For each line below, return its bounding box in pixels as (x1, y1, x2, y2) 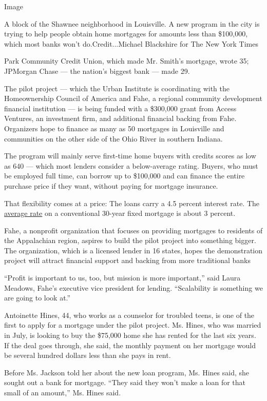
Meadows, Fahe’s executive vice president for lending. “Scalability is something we (4, 282, 263, 293)
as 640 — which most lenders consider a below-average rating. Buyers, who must (4, 160, 258, 171)
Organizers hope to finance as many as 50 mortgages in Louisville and (4, 123, 224, 133)
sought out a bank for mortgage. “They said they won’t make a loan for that (4, 377, 246, 388)
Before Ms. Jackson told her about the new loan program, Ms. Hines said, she (4, 367, 249, 377)
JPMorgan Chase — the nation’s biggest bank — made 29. (4, 65, 190, 76)
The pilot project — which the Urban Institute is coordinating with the (4, 83, 230, 93)
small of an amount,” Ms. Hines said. (4, 387, 121, 397)
